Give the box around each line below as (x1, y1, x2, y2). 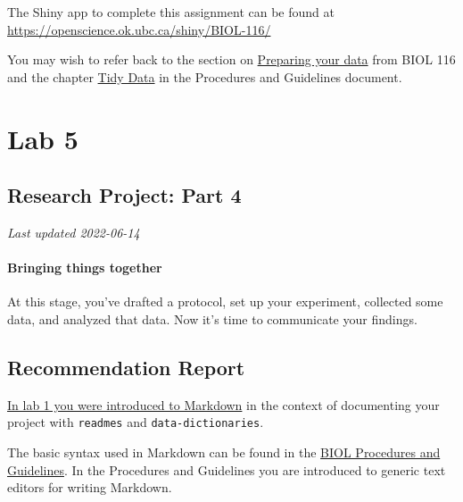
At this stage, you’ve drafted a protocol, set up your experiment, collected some (7, 292, 443, 311)
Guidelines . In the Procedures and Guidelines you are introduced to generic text (7, 460, 446, 479)
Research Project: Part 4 (7, 181, 242, 209)
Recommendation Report (7, 353, 245, 381)
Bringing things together (7, 258, 162, 277)
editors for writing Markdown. (7, 478, 172, 497)
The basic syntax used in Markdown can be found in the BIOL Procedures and (7, 442, 441, 461)
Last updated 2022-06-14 (7, 222, 140, 241)
